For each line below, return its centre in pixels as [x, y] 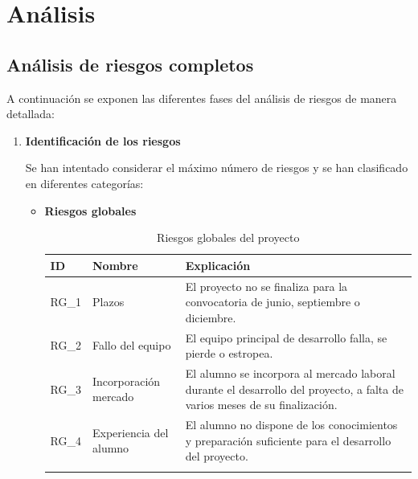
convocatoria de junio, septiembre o [273, 302]
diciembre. [211, 317]
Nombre [115, 265]
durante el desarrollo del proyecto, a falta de [294, 389]
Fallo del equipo [132, 345]
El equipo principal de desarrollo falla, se [286, 337]
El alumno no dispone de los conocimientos [291, 425]
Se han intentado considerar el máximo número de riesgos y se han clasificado [217, 168]
